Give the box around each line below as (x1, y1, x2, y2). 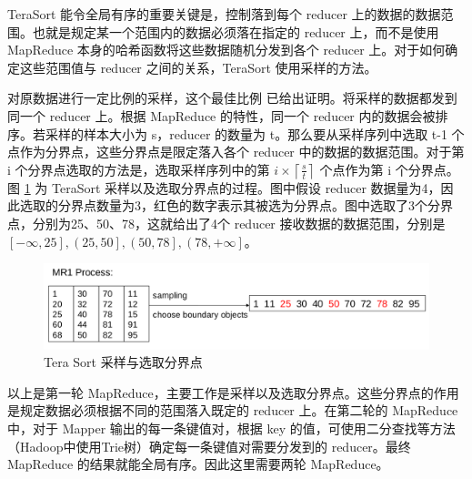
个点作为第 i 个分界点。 (319, 159, 459, 178)
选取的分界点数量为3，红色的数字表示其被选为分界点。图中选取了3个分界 (19, 196, 453, 215)
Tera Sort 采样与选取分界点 (44, 352, 203, 372)
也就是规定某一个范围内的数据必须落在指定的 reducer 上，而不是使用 (32, 22, 439, 41)
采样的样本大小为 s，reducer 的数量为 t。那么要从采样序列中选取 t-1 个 (45, 124, 465, 143)
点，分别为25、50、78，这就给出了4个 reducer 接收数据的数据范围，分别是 (7, 213, 446, 232)
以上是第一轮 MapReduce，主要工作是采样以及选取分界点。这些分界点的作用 (7, 382, 459, 402)
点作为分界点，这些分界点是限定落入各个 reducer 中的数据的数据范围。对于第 (7, 142, 465, 161)
